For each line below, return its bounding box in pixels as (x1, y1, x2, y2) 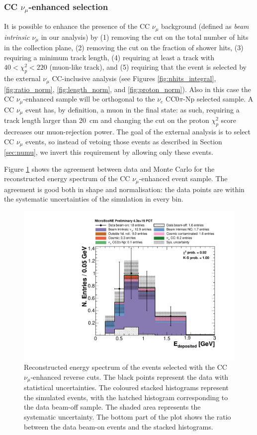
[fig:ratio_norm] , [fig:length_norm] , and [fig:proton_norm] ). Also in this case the (4, 84, 251, 94)
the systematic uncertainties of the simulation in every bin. (4, 194, 183, 204)
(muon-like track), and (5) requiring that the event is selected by (49, 62, 247, 72)
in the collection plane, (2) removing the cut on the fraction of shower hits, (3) (4, 42, 244, 53)
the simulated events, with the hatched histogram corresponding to (24, 392, 228, 402)
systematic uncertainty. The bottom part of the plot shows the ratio (24, 411, 231, 422)
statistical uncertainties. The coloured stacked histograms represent (24, 382, 229, 393)
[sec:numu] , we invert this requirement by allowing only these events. (4, 147, 213, 157)
